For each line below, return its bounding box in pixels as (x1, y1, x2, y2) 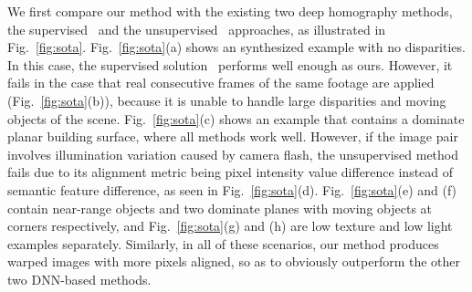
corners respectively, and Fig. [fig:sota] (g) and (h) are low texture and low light (7, 216, 453, 235)
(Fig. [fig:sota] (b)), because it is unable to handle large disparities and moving (7, 90, 446, 109)
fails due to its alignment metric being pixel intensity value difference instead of (7, 162, 454, 182)
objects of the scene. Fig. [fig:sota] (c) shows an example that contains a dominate (7, 109, 465, 128)
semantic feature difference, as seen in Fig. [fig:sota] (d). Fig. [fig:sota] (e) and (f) (7, 180, 457, 199)
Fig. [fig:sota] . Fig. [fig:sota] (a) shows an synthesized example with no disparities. (7, 37, 466, 57)
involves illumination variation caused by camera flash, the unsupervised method (7, 144, 459, 163)
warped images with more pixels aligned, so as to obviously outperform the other (7, 252, 461, 271)
